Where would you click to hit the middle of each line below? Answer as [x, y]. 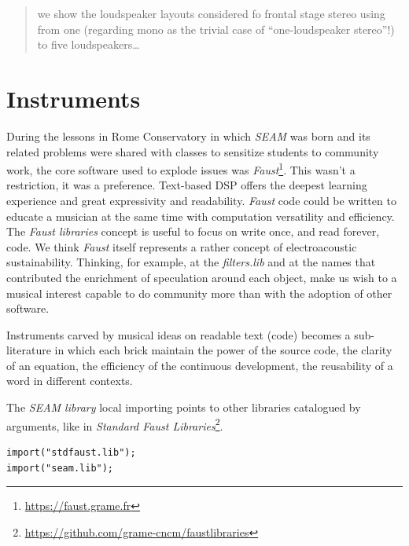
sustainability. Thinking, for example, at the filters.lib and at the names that [191, 262]
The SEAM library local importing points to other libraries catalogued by [184, 407]
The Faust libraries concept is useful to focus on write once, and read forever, [193, 231]
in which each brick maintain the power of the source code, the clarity [223, 350]
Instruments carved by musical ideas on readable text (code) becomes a [179, 334]
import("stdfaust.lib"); [71, 452]
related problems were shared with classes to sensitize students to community [193, 151]
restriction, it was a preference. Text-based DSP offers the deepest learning [187, 185]
